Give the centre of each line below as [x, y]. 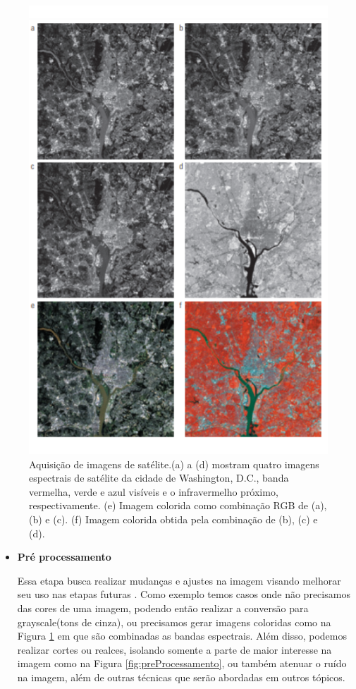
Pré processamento [64, 557]
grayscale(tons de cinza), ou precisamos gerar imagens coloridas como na [174, 622]
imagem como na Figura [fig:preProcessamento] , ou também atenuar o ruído [182, 663]
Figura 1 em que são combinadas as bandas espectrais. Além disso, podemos [182, 636]
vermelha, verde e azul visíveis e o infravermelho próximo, [154, 491]
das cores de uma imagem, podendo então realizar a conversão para [163, 608]
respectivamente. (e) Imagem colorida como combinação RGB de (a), [178, 505]
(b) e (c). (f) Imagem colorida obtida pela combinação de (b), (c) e [173, 519]
